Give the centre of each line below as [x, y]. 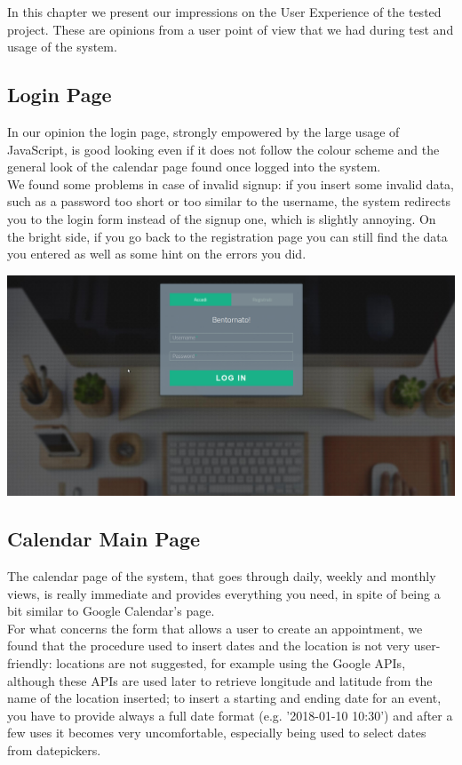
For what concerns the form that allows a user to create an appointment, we [215, 628]
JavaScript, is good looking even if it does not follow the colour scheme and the [223, 149]
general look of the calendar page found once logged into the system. [194, 167]
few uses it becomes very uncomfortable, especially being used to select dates [217, 733]
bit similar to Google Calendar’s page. [111, 611]
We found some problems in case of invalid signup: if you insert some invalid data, [231, 183]
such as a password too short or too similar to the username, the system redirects [229, 201]
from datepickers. [54, 750]
